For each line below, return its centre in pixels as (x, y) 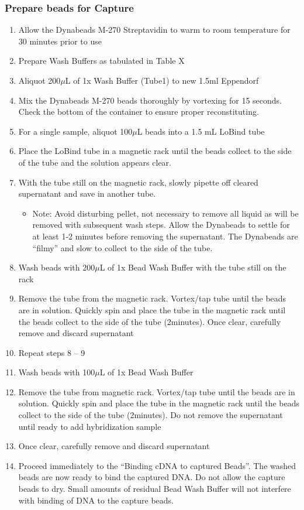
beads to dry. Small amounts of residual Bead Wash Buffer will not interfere (155, 489)
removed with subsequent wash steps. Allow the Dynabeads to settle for (161, 225)
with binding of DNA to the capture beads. (96, 500)
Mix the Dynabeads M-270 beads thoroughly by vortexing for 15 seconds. (150, 100)
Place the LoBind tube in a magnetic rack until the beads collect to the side (155, 151)
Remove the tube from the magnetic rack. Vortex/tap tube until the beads (152, 298)
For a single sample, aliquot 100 (75, 131)
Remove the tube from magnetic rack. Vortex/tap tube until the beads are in (157, 391)
